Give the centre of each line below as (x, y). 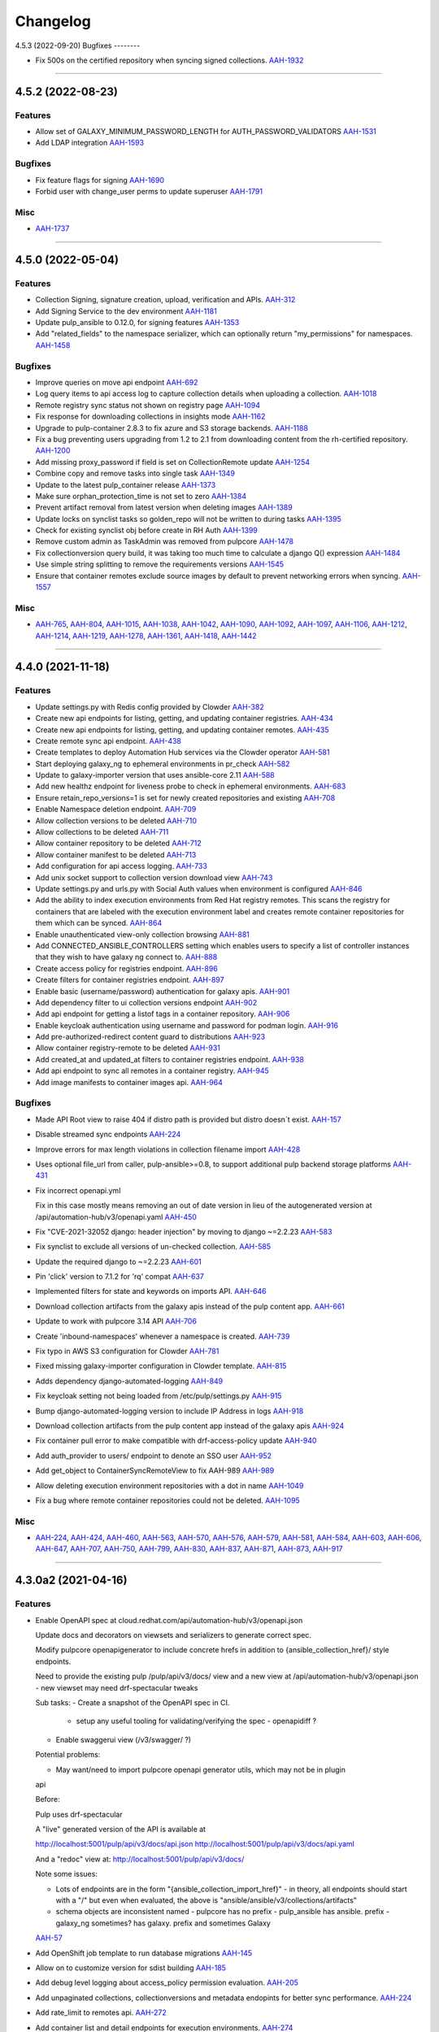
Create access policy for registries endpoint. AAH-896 (127, 968)
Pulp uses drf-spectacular (79, 1814)
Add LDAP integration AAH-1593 (90, 143)
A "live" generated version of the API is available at (121, 1830)
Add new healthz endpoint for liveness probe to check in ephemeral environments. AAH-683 (191, 786)
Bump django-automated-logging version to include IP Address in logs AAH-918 (170, 1411)
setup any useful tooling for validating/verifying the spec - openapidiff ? (196, 1721)
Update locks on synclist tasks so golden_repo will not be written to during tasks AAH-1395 (188, 519)
